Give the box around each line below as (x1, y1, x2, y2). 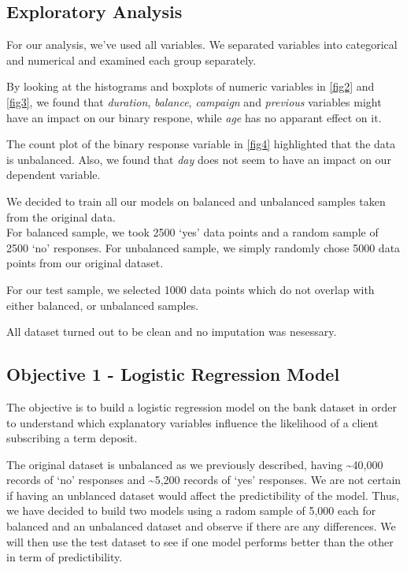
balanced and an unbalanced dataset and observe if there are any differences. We (6, 518, 396, 535)
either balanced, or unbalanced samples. (6, 296, 199, 313)
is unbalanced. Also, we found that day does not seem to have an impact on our (6, 151, 391, 167)
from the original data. (6, 208, 116, 225)
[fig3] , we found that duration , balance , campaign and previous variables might (6, 93, 382, 110)
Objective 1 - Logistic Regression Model (6, 362, 340, 386)
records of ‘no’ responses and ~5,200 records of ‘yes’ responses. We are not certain (6, 471, 401, 488)
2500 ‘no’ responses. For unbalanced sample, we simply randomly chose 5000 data (6, 239, 401, 255)
